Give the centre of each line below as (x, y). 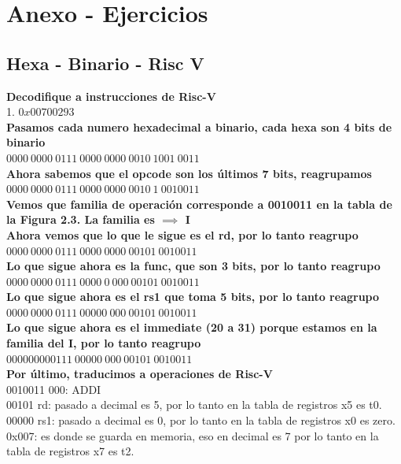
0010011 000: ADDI (54, 389)
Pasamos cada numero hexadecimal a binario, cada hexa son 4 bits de (199, 126)
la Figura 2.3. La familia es (81, 219)
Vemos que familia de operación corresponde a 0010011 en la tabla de (199, 204)
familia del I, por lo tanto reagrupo (104, 343)
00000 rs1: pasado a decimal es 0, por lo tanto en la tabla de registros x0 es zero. (201, 420)
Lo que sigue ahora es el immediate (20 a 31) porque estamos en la (192, 327)
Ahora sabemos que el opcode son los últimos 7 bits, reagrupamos (189, 173)
